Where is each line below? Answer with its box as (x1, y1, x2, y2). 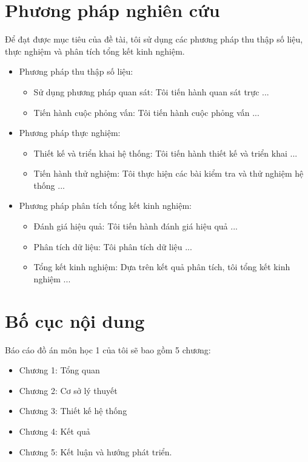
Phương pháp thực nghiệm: (19, 126, 121, 139)
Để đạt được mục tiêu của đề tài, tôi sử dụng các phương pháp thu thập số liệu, (5, 33, 303, 46)
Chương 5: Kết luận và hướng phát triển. (19, 445, 172, 458)
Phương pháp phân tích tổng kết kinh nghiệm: (19, 199, 192, 212)
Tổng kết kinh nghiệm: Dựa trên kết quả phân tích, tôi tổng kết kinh (33, 260, 290, 273)
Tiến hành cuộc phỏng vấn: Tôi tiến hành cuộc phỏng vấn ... (33, 106, 259, 118)
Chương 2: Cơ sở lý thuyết (19, 384, 118, 396)
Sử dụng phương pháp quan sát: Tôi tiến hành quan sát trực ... (33, 85, 269, 98)
